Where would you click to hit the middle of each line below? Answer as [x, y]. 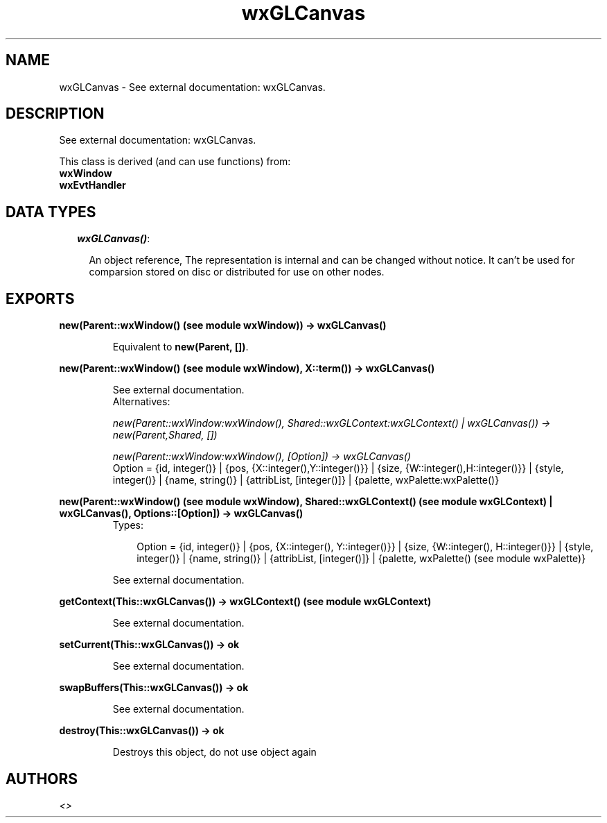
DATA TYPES [51, 212]
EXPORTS [40, 298]
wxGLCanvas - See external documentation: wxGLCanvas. [192, 87]
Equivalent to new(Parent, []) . [181, 347]
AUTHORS [42, 779]
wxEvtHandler [93, 185]
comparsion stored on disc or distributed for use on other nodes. [237, 272]
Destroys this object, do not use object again [214, 752]
